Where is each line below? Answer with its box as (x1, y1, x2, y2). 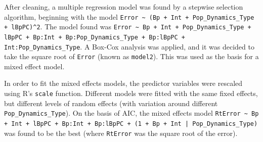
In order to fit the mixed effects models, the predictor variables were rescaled (4, 78, 243, 88)
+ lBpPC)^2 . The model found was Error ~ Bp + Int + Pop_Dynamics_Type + (4, 21, 251, 32)
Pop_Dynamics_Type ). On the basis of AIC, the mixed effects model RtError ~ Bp (4, 108, 259, 118)
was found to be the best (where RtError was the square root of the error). (4, 127, 238, 138)
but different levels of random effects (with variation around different (4, 98, 218, 108)
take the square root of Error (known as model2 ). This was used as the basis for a (4, 51, 259, 62)
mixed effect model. (4, 61, 65, 71)
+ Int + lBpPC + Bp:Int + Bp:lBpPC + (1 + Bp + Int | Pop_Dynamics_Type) (4, 120, 258, 127)
